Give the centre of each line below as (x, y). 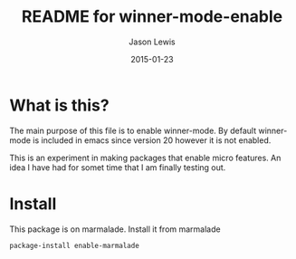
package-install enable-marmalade (75, 245)
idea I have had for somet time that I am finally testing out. (118, 167)
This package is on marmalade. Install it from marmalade (115, 229)
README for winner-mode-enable (152, 17)
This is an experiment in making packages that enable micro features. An (145, 158)
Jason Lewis (152, 42)
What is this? (60, 105)
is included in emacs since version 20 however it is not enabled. (152, 140)
